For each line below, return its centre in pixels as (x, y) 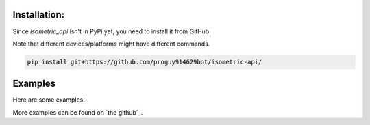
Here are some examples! (49, 100)
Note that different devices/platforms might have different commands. (111, 44)
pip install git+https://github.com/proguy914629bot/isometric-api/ (145, 62)
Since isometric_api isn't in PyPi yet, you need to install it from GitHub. (112, 31)
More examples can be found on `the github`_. (78, 112)
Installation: (39, 15)
